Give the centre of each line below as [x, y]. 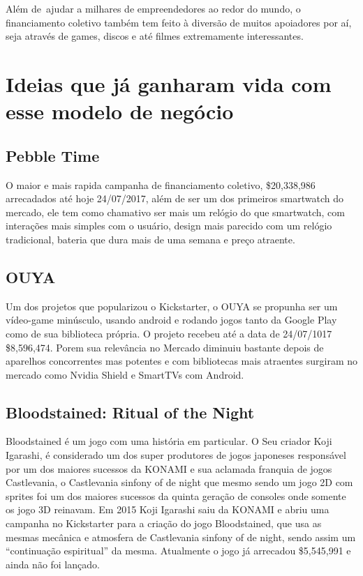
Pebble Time [53, 155]
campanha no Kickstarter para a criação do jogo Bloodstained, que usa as [164, 523]
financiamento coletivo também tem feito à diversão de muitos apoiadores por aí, [179, 22]
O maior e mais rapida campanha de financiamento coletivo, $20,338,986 [161, 184]
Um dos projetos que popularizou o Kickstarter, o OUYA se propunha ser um [172, 306]
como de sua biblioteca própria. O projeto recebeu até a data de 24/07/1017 [169, 333]
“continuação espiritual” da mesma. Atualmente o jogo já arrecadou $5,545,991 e [178, 551]
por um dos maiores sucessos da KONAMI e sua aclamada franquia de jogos [169, 468]
